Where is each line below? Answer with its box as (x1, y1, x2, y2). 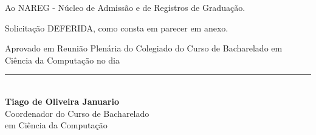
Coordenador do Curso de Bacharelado (5, 107, 149, 119)
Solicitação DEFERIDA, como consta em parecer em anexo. (5, 21, 228, 34)
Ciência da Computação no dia (5, 53, 120, 66)
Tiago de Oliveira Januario (5, 94, 119, 107)
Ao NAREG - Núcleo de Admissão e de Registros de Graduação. (5, 1, 246, 13)
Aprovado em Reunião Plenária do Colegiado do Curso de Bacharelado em (5, 42, 283, 54)
